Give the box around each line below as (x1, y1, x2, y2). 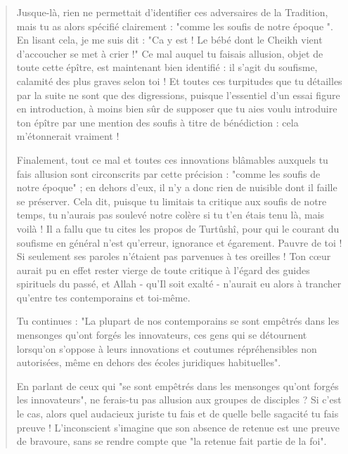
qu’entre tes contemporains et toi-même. (16, 290, 191, 304)
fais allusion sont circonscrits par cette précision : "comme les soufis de (16, 166, 321, 181)
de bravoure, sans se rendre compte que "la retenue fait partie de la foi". (16, 434, 327, 448)
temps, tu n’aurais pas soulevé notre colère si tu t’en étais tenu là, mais (16, 207, 325, 222)
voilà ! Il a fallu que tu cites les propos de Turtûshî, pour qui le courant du (16, 221, 340, 235)
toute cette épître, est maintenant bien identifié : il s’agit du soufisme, (16, 60, 318, 74)
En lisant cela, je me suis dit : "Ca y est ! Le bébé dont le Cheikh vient (16, 32, 323, 47)
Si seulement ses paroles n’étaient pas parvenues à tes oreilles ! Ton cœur (16, 249, 331, 264)
